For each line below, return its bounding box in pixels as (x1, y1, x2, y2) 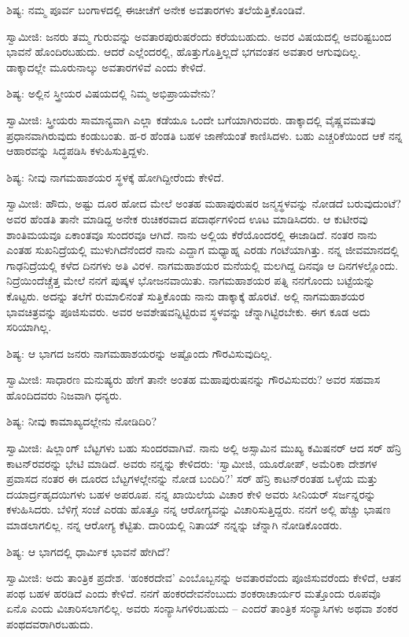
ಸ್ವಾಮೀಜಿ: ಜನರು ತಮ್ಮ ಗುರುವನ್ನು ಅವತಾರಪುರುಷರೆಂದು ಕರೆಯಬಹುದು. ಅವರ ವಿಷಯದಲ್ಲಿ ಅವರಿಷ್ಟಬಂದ (6, 28, 392, 44)
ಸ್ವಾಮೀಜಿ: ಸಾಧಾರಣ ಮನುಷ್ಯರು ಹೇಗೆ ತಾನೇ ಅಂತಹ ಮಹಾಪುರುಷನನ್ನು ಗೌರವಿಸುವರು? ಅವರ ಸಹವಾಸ (6, 371, 381, 388)
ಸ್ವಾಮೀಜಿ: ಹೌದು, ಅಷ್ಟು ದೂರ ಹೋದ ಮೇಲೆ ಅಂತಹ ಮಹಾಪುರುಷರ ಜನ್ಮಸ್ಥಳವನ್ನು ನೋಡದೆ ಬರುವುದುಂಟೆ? (6, 195, 401, 212)
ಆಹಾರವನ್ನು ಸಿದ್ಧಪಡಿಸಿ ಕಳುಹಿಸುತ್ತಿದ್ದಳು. (6, 142, 149, 159)
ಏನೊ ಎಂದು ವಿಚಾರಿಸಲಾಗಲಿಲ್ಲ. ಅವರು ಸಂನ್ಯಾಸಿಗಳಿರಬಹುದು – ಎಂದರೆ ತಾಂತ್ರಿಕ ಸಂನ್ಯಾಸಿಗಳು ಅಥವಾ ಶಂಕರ (6, 600, 398, 617)
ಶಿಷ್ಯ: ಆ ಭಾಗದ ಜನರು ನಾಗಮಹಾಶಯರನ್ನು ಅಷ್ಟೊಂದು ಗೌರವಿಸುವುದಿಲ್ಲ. (6, 344, 272, 361)
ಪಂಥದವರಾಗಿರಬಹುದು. (6, 616, 94, 631)
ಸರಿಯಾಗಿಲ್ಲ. (6, 318, 52, 335)
